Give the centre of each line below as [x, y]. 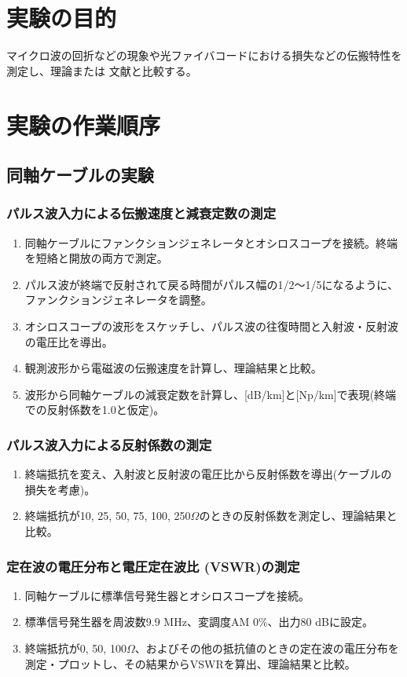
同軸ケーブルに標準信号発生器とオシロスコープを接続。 [167, 595]
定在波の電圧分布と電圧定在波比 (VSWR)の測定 [153, 566]
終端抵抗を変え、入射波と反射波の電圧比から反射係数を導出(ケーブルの [208, 474]
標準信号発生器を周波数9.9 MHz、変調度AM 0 [141, 622]
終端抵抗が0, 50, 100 [75, 648]
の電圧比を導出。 [69, 341]
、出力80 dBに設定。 [320, 622]
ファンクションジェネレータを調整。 [118, 300]
